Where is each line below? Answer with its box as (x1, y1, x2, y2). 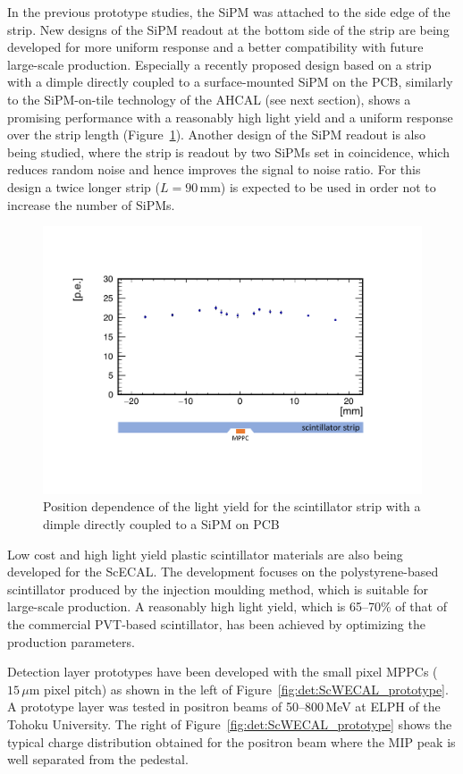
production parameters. (7, 632, 135, 651)
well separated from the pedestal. (7, 750, 189, 769)
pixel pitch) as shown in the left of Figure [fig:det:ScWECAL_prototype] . (44, 679, 449, 698)
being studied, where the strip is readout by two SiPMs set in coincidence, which (7, 142, 450, 161)
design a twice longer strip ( (7, 177, 160, 196)
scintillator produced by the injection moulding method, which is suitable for (7, 579, 428, 598)
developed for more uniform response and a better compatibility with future (7, 38, 424, 56)
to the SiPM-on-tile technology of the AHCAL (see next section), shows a (7, 89, 411, 108)
